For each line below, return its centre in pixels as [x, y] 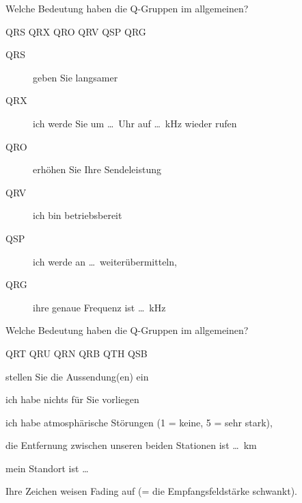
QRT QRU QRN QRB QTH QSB [77, 353]
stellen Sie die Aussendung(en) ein [77, 376]
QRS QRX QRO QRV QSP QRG [76, 31]
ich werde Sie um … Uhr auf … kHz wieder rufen [135, 123]
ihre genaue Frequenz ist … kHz [99, 307]
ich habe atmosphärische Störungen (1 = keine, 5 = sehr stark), [139, 422]
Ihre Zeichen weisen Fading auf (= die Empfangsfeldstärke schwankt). [151, 491]
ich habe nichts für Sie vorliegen [72, 399]
